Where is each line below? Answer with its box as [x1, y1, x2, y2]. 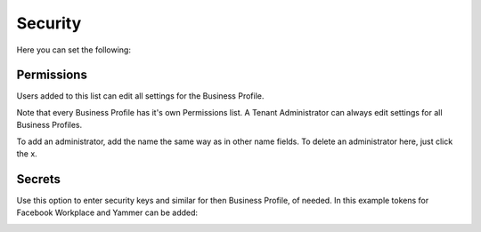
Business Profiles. [16, 120, 83, 131]
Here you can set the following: [16, 44, 131, 55]
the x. [16, 148, 37, 159]
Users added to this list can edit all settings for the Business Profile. [16, 91, 265, 101]
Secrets [16, 172, 61, 187]
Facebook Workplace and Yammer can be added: [16, 207, 199, 218]
